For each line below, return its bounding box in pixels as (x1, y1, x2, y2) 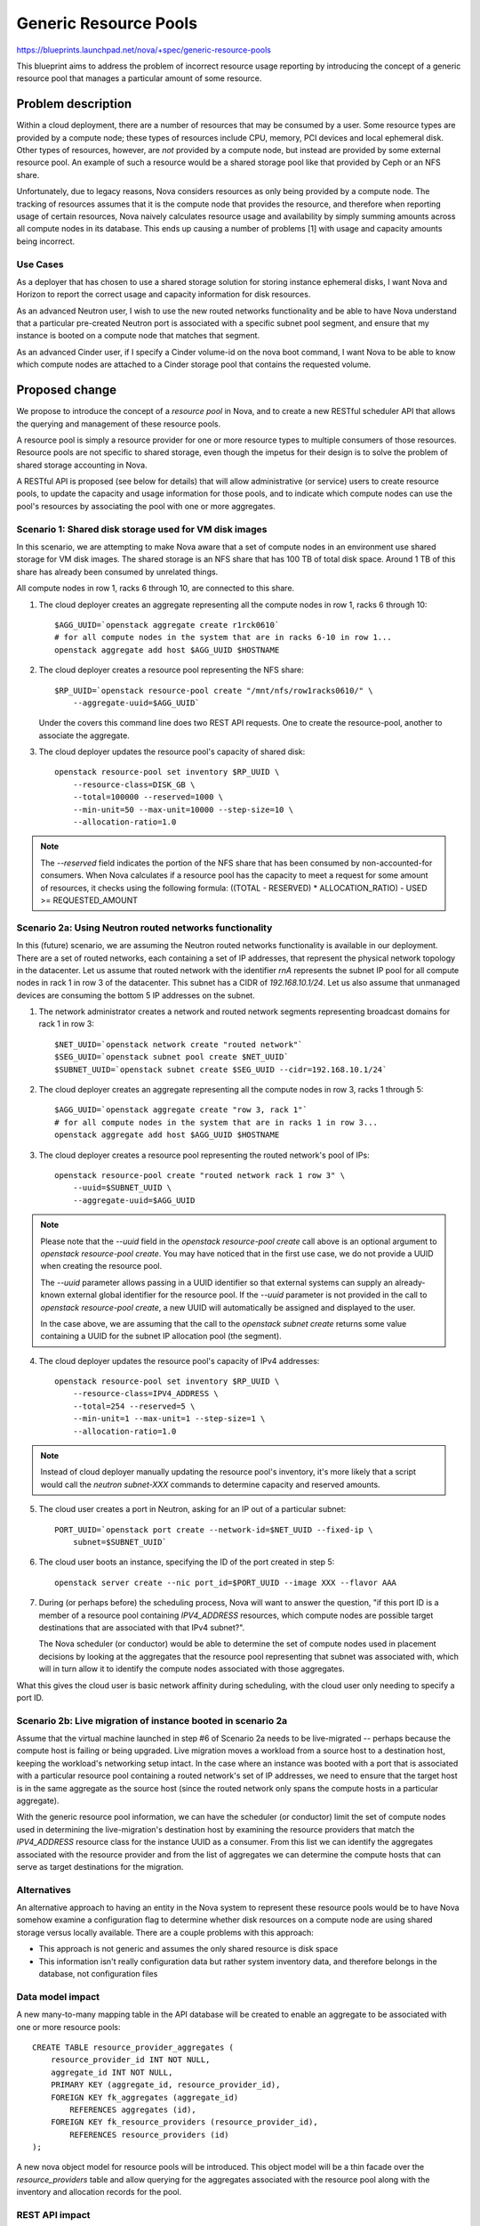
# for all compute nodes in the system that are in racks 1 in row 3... (54, 1117, 378, 1127)
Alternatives (16, 1883, 71, 1896)
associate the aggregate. (38, 730, 131, 741)
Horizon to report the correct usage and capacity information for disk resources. (16, 289, 311, 300)
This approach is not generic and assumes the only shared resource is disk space (38, 1944, 339, 1954)
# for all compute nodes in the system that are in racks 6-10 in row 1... (54, 632, 392, 643)
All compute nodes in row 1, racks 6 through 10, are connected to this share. (16, 583, 295, 594)
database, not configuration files (38, 1969, 158, 1979)
